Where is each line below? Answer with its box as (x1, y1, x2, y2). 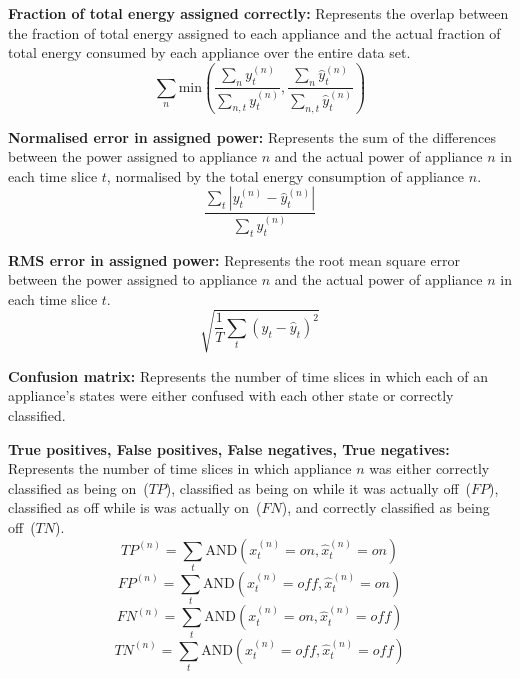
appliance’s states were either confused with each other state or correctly (8, 385, 454, 406)
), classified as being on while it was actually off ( (165, 477, 471, 498)
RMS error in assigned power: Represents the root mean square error (8, 249, 461, 270)
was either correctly (369, 458, 490, 479)
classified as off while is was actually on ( (8, 497, 262, 518)
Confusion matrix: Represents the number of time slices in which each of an (8, 365, 489, 386)
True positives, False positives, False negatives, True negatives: (8, 438, 450, 459)
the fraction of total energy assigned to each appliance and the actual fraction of (8, 22, 501, 43)
